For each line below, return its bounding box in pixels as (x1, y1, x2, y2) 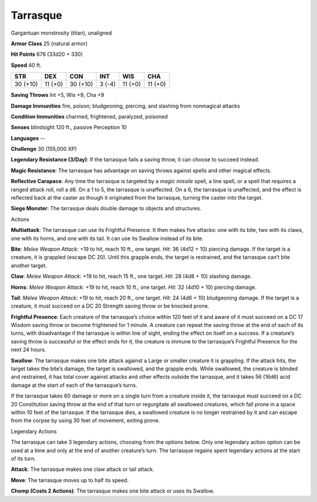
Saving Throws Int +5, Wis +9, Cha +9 (11, 92, 104, 99)
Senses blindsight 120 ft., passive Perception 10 (11, 124, 127, 131)
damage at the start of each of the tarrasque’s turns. (11, 382, 137, 389)
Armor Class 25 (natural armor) (11, 40, 88, 47)
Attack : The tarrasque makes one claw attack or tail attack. (11, 466, 155, 473)
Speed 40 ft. (11, 62, 42, 69)
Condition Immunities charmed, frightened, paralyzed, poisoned (11, 113, 168, 120)
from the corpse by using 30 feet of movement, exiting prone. (11, 417, 160, 424)
